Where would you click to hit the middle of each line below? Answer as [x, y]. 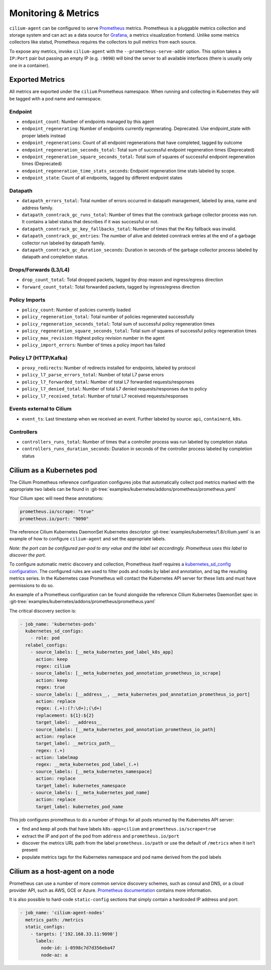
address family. [38, 208]
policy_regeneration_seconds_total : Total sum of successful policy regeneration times [118, 324]
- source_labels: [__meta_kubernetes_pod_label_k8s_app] [102, 652]
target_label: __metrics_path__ [76, 743]
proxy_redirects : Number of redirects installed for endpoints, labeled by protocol [109, 368]
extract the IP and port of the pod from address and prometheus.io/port [101, 836]
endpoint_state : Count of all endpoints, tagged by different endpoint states [102, 178]
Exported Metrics [37, 80]
